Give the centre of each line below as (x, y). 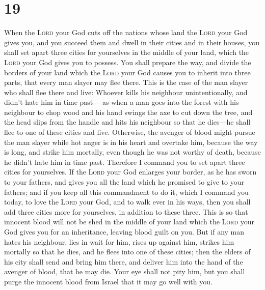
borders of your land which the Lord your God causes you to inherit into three (127, 72)
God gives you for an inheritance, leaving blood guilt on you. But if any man (124, 231)
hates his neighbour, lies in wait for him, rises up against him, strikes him (119, 241)
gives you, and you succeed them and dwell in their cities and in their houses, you (132, 42)
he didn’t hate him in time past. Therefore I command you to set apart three (125, 162)
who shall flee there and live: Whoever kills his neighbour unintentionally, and (126, 92)
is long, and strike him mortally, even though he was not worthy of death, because (132, 152)
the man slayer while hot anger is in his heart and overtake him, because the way (131, 142)
